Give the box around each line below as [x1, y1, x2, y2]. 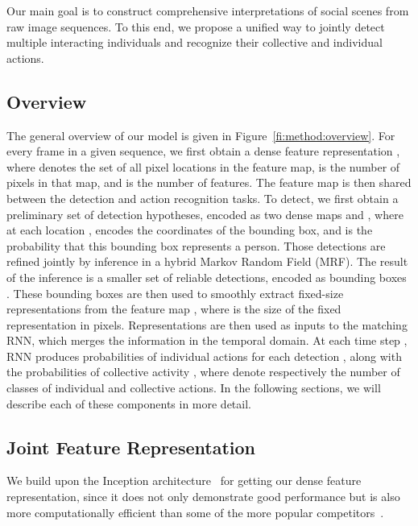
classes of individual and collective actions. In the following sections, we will [6, 379, 381, 396]
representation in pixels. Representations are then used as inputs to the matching [6, 316, 408, 333]
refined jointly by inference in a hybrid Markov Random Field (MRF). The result [6, 253, 408, 270]
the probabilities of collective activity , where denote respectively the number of [6, 363, 400, 380]
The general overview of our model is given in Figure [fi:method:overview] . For [6, 126, 395, 143]
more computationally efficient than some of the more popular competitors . [6, 503, 384, 520]
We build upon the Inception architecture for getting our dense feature [6, 472, 362, 489]
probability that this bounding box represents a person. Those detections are [6, 237, 386, 254]
